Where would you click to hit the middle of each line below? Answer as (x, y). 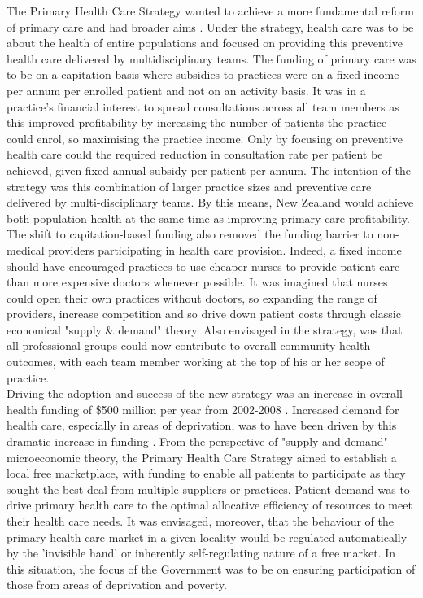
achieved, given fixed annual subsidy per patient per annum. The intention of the (209, 170)
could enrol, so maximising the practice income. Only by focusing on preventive (205, 138)
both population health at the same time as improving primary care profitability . (208, 218)
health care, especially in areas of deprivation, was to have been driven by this (202, 425)
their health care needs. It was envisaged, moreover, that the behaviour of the (201, 521)
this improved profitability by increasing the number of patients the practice (197, 122)
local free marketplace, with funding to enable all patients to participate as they (206, 473)
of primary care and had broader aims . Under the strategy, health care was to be (210, 26)
